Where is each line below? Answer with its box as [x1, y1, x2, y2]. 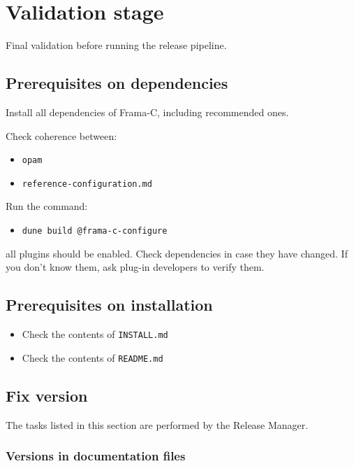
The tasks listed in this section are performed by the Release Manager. [6, 417, 309, 432]
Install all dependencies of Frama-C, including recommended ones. [6, 104, 289, 119]
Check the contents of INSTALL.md [22, 327, 168, 341]
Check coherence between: [6, 128, 117, 143]
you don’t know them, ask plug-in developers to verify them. [6, 260, 265, 274]
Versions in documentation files [6, 447, 186, 465]
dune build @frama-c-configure [22, 226, 168, 236]
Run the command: [6, 199, 88, 213]
